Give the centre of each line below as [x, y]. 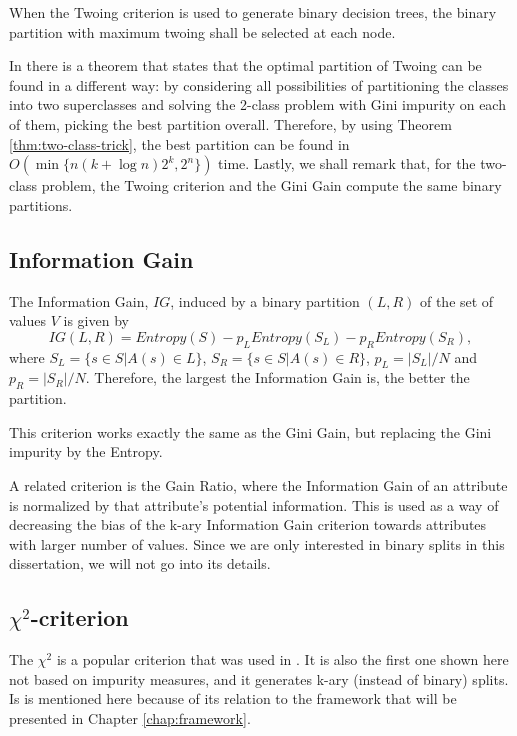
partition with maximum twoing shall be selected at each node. [202, 31]
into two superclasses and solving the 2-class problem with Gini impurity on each [257, 104]
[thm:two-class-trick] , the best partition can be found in [179, 143]
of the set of [456, 300]
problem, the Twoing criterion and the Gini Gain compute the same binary [271, 185]
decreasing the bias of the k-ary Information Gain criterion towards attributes [248, 524]
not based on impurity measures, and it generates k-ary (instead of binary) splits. [259, 678]
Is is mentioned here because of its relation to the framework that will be [233, 698]
